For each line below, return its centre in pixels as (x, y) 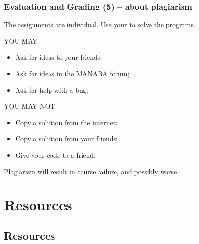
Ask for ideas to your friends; (59, 57)
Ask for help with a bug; (52, 89)
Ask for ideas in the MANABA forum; (72, 73)
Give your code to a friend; (55, 155)
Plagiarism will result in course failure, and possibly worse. (91, 171)
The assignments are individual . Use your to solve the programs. (100, 24)
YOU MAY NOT (30, 106)
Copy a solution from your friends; (66, 138)
